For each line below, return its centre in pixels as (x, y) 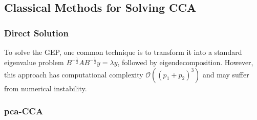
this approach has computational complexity (74, 74)
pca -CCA (24, 111)
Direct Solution (36, 33)
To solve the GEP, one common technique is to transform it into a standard (123, 52)
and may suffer (226, 74)
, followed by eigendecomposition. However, (185, 62)
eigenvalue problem (34, 62)
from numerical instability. (46, 88)
